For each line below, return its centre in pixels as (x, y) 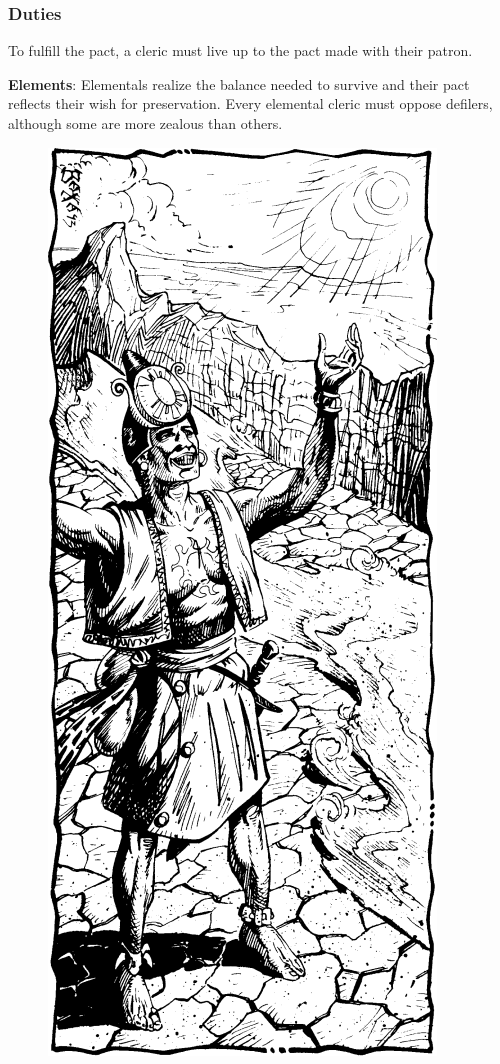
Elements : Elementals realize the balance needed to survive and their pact (239, 83)
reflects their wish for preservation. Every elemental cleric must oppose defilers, (250, 103)
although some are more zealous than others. (145, 123)
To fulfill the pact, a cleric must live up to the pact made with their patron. (240, 50)
